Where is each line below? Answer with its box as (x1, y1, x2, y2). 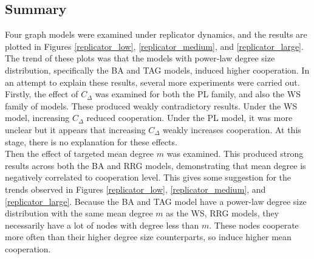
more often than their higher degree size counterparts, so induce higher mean (5, 230, 292, 243)
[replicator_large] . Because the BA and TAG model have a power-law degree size (5, 195, 307, 207)
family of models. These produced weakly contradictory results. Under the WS (5, 99, 298, 112)
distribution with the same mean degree (5, 207, 153, 219)
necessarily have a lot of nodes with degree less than (5, 218, 199, 231)
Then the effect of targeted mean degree (5, 147, 154, 160)
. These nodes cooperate (209, 218, 299, 231)
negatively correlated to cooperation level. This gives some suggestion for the (5, 171, 292, 184)
